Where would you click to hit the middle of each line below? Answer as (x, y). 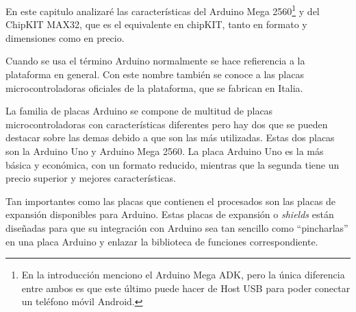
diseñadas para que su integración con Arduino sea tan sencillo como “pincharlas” (177, 227)
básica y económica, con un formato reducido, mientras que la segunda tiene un (173, 164)
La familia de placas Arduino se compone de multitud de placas (139, 111)
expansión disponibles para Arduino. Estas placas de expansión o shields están (170, 214)
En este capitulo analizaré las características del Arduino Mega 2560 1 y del (163, 10)
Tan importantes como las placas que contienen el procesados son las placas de (171, 201)
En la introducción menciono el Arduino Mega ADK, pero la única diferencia (183, 275)
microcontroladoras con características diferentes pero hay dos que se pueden (167, 124)
